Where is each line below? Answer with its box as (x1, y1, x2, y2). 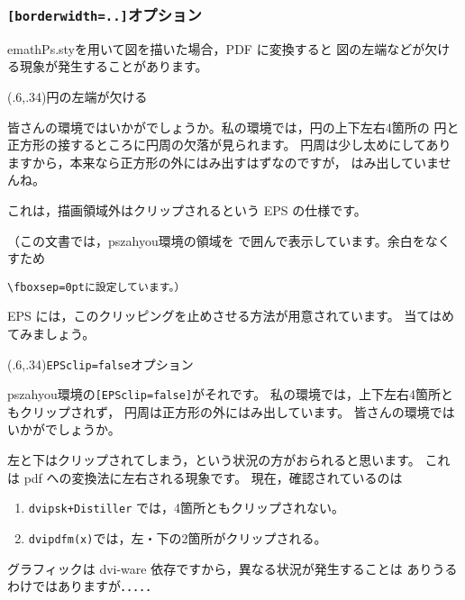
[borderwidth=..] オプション (7, 3, 202, 25)
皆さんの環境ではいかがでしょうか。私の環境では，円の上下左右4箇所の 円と (7, 117, 460, 136)
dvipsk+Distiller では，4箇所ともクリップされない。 (28, 498, 345, 517)
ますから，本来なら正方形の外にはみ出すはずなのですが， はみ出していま (7, 152, 439, 171)
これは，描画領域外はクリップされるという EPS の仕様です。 (7, 200, 367, 219)
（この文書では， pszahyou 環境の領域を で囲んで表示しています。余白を (7, 231, 425, 250)
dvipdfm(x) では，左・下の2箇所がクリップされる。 (28, 528, 327, 547)
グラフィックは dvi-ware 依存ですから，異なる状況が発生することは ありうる (7, 559, 458, 577)
